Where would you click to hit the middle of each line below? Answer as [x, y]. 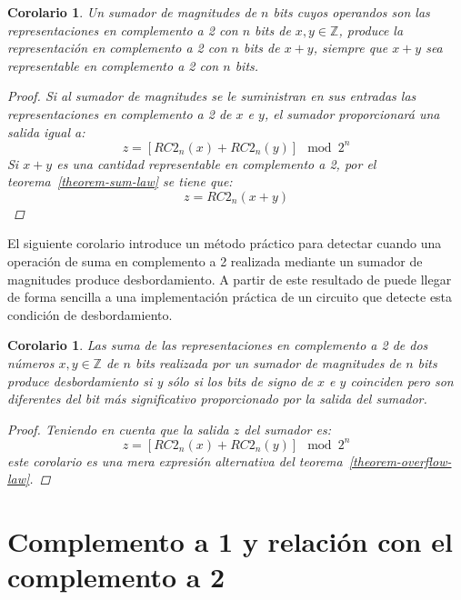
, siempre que [351, 48]
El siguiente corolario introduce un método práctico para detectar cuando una [225, 243]
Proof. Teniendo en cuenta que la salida [118, 429]
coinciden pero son [402, 380]
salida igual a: [46, 131]
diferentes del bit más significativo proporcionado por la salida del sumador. [217, 399]
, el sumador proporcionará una [352, 113]
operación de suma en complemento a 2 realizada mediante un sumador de [215, 261]
